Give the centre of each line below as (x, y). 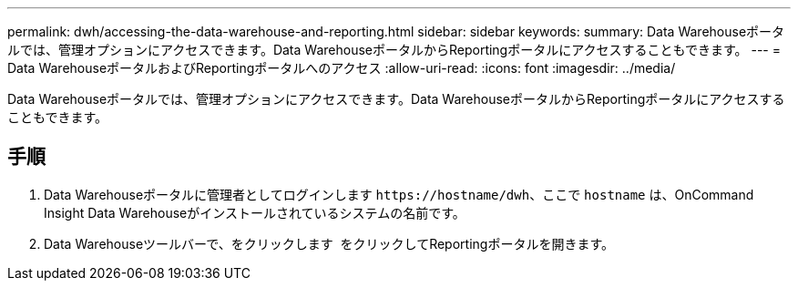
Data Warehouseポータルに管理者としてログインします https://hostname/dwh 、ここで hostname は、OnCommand (399, 194)
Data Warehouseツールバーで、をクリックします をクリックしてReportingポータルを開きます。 (329, 243)
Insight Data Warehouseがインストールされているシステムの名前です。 (255, 212)
